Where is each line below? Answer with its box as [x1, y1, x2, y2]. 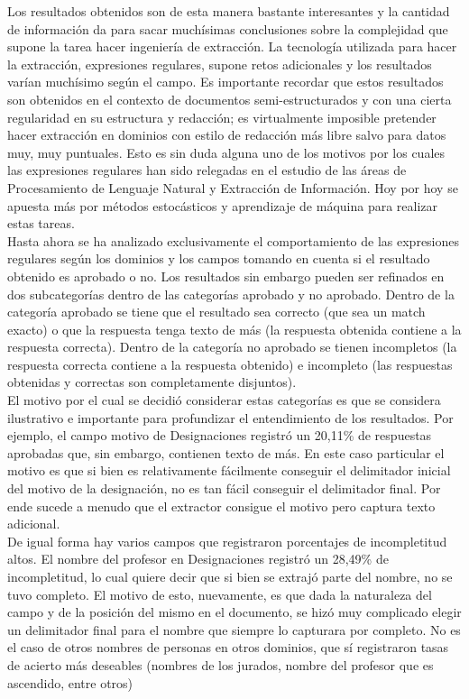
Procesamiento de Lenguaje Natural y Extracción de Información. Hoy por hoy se [7, 178, 458, 197]
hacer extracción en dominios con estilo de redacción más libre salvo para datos [7, 125, 446, 144]
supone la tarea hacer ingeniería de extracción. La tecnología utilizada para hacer [7, 37, 457, 56]
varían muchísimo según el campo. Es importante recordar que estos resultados [7, 72, 444, 91]
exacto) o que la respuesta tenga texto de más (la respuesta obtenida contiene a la [7, 319, 462, 338]
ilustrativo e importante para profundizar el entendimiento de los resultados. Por [7, 408, 454, 427]
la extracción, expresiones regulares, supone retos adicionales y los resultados [7, 54, 432, 73]
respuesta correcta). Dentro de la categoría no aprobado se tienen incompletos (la [7, 337, 457, 356]
